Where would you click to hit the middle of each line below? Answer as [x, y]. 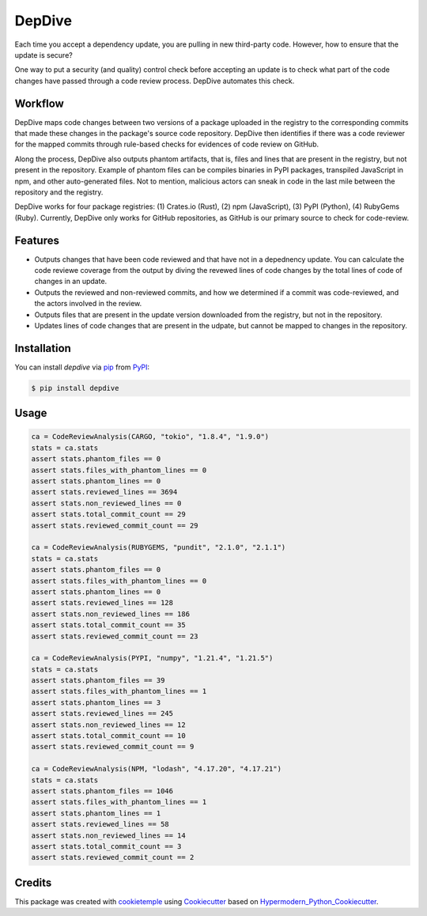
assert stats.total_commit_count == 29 [108, 515]
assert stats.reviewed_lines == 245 [102, 713]
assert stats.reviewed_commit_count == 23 [115, 636]
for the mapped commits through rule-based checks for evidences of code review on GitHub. [167, 144]
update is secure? [43, 55]
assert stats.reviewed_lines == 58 [100, 824]
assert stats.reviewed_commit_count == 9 [113, 747]
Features [37, 240]
